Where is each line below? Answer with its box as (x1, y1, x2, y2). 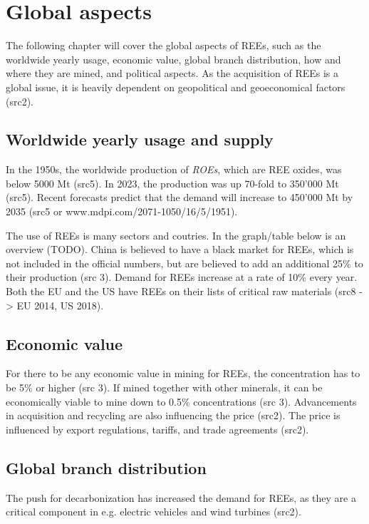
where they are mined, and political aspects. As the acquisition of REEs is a (6, 66, 338, 81)
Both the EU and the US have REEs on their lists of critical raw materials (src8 (6, 284, 356, 299)
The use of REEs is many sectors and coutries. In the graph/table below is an (6, 227, 346, 242)
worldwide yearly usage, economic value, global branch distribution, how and (6, 51, 341, 66)
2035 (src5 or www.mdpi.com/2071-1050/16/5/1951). (6, 204, 238, 219)
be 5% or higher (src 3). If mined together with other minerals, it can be (6, 380, 323, 395)
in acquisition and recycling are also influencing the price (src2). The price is (6, 408, 341, 423)
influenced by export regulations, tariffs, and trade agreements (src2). (6, 421, 309, 436)
